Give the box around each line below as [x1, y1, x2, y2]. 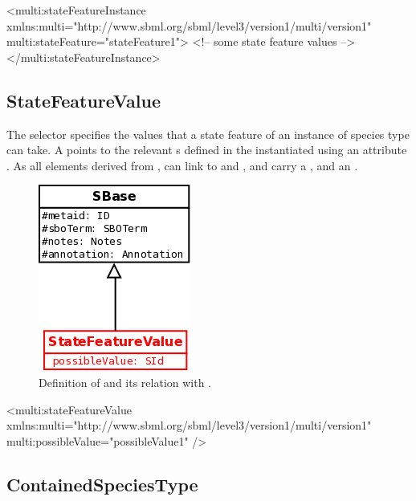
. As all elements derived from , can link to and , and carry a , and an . [6, 157, 358, 173]
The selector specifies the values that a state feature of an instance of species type [6, 125, 410, 142]
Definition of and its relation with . [39, 373, 212, 390]
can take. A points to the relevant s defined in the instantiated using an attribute [6, 141, 407, 158]
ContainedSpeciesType [6, 471, 198, 496]
